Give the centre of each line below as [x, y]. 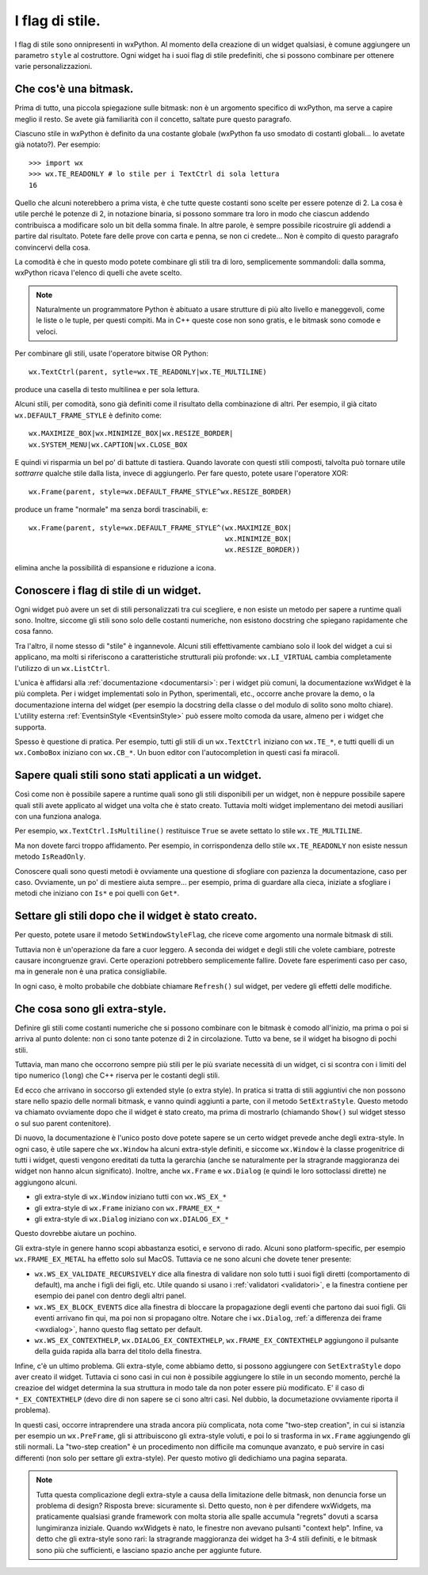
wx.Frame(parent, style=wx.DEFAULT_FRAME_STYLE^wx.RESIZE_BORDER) [160, 492]
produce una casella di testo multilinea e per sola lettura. [107, 390]
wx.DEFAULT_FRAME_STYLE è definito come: [88, 415]
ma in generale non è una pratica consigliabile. [91, 971]
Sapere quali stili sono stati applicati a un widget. [138, 775]
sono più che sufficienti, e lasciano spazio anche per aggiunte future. [149, 1550]
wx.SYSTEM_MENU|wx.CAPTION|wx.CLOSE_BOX [108, 444]
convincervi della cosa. [52, 247]
